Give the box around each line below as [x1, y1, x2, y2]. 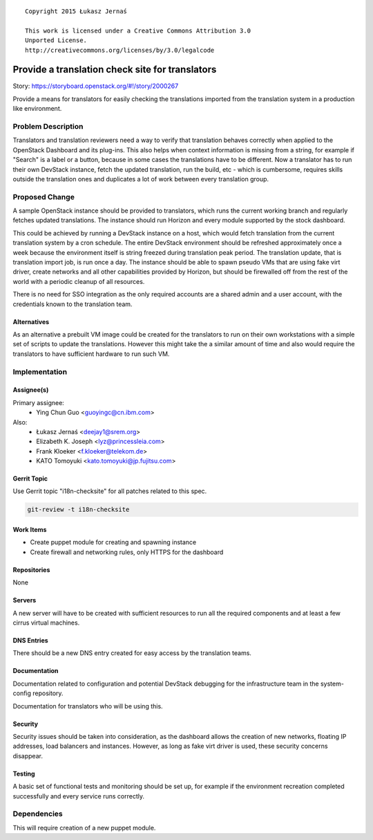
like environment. [12, 105, 62, 113]
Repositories [12, 565, 50, 574]
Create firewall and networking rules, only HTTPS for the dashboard [30, 548, 224, 556]
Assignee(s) [12, 386, 49, 394]
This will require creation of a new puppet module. [12, 823, 156, 832]
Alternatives [12, 317, 50, 325]
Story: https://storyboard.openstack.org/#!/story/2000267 [12, 82, 179, 90]
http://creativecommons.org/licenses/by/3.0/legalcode [25, 46, 215, 54]
